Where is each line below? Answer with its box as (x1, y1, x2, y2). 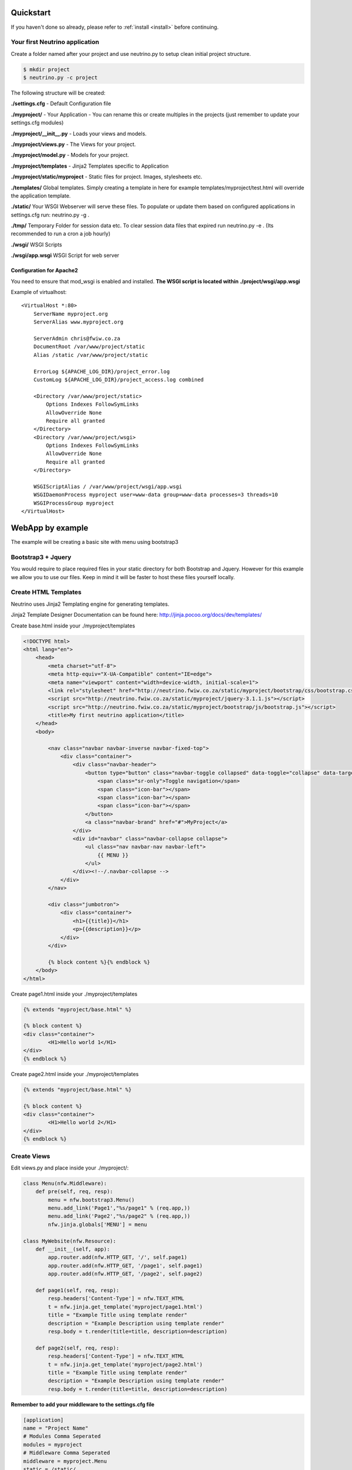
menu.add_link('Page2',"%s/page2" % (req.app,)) (48, 1213, 191, 1220)
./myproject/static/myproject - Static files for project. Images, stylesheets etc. (11, 173, 202, 181)
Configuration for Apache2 (11, 267, 79, 274)
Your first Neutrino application (11, 38, 100, 46)
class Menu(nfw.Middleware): (23, 1180, 107, 1187)
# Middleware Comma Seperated (23, 1449, 110, 1456)
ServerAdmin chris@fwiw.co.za (33, 335, 120, 342)
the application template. (11, 192, 71, 199)
